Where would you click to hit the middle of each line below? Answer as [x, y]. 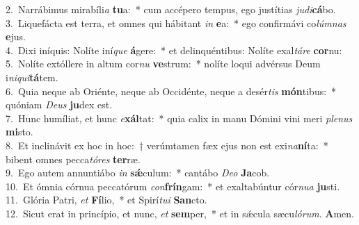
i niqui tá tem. [32, 77]
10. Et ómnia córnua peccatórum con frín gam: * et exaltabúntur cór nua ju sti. [173, 186]
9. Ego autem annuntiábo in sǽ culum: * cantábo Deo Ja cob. [138, 173]
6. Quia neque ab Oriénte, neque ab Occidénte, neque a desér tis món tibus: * [171, 91]
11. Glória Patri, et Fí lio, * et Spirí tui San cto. [106, 200]
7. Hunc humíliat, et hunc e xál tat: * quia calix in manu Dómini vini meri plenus [179, 118]
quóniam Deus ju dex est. [59, 105]
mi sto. [19, 132]
